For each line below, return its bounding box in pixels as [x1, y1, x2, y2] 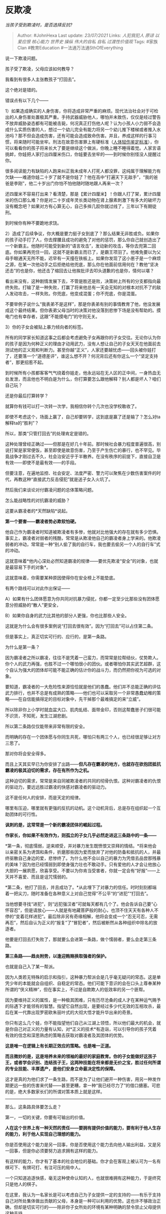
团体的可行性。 [9, 811, 40, 817]
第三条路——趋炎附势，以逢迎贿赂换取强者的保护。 [5, 953, 109, 959]
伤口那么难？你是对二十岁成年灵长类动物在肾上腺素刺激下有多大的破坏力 [13, 197, 161, 203]
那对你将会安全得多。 [5, 750, 48, 756]
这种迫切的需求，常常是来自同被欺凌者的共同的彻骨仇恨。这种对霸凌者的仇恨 [5, 778, 161, 784]
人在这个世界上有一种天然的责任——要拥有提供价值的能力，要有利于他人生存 [5, 1125, 161, 1131]
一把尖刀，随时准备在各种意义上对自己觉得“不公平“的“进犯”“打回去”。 [9, 890, 151, 897]
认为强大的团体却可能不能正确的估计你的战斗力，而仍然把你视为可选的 [13, 667, 157, 673]
